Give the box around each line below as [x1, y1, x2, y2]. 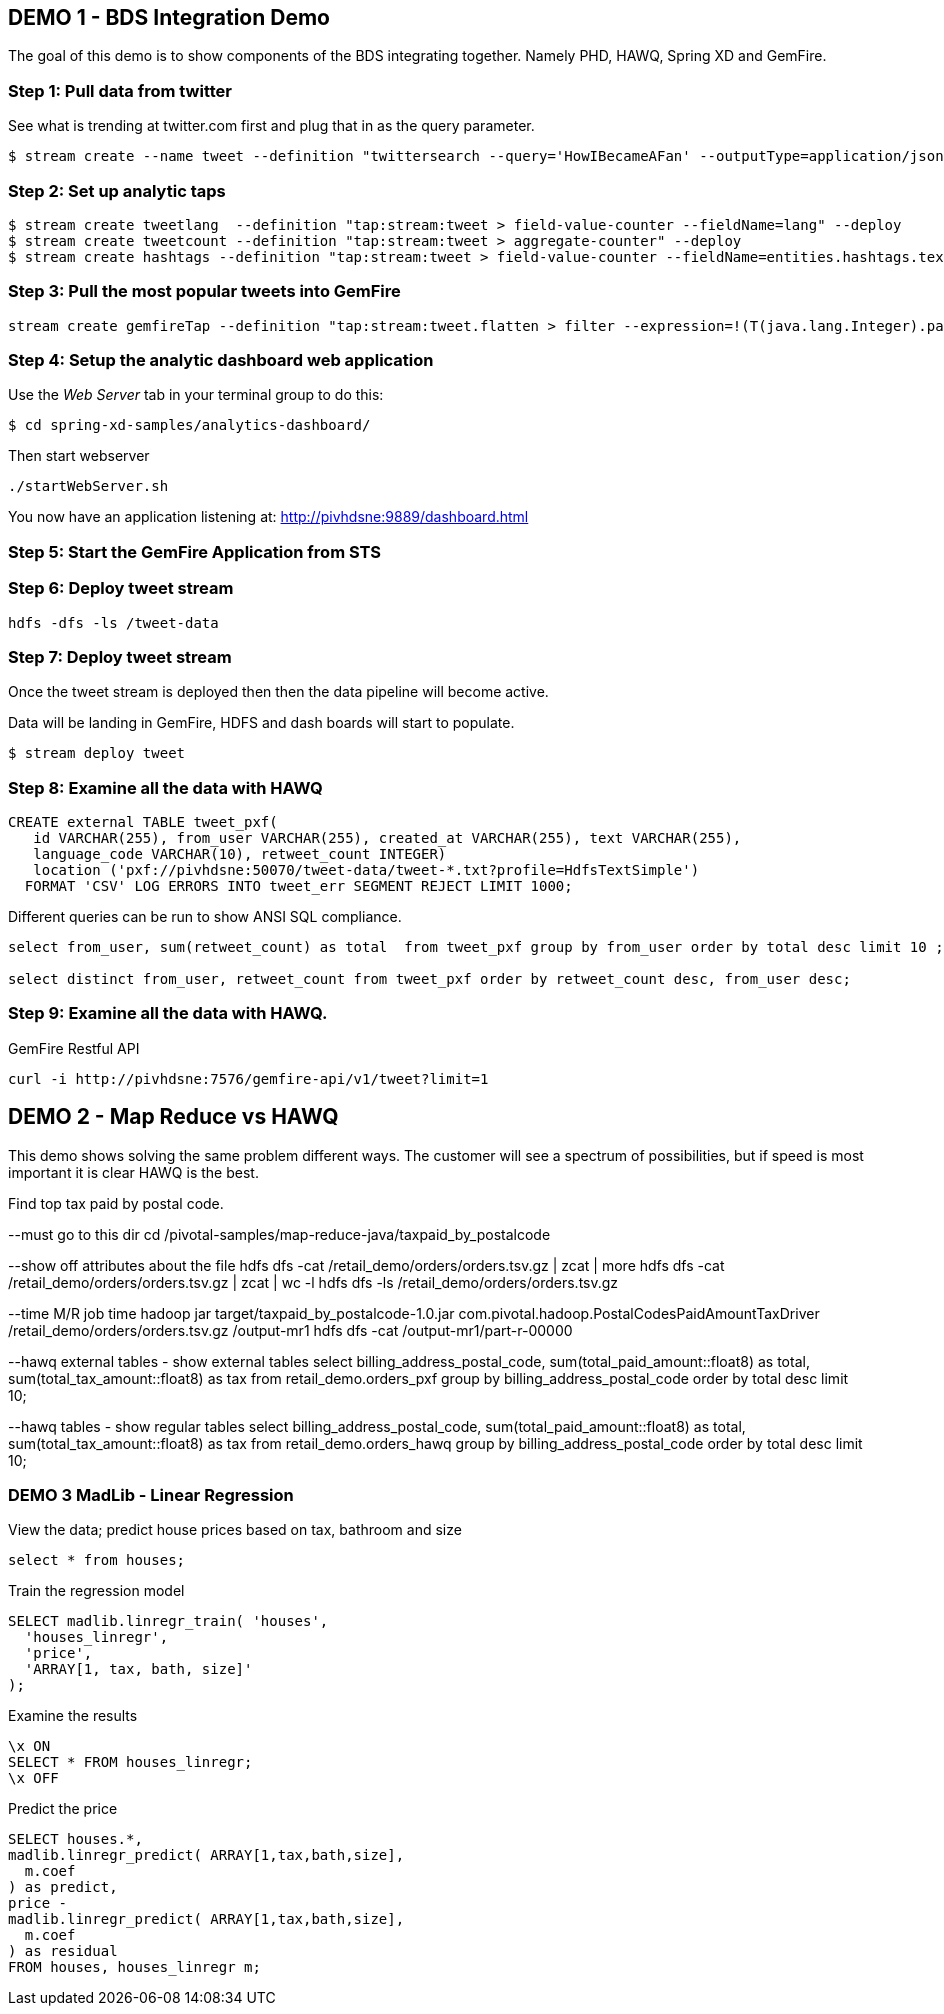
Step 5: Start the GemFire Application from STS [8, 541, 382, 562]
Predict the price [8, 1800, 118, 1818]
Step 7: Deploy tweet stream [8, 646, 232, 667]
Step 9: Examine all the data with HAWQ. [8, 1003, 328, 1024]
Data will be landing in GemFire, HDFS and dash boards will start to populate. [8, 714, 515, 732]
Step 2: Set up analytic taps [8, 180, 226, 201]
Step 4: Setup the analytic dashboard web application [8, 350, 434, 371]
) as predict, [8, 1879, 118, 1896]
